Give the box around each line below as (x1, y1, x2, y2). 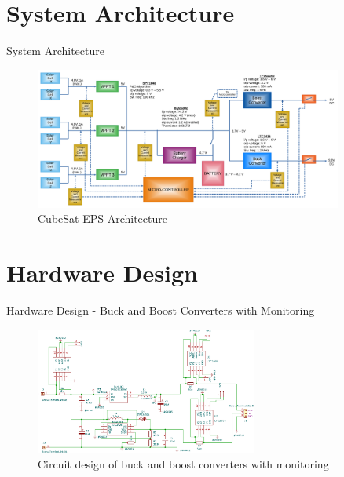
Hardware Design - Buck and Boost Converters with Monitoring (6, 301, 315, 318)
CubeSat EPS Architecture (38, 210, 167, 227)
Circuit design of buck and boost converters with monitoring (38, 456, 329, 472)
